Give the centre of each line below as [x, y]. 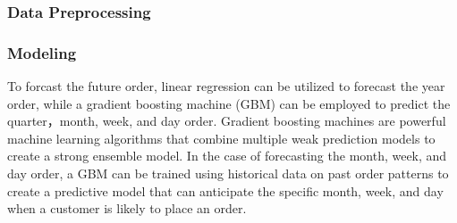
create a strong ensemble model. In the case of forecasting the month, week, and [227, 156]
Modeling [42, 52]
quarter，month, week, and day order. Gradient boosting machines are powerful [227, 121]
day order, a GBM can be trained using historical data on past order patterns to [228, 173]
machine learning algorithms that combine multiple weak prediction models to [221, 138]
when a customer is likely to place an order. [127, 208]
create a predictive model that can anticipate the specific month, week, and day [225, 190]
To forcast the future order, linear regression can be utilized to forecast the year [226, 86]
